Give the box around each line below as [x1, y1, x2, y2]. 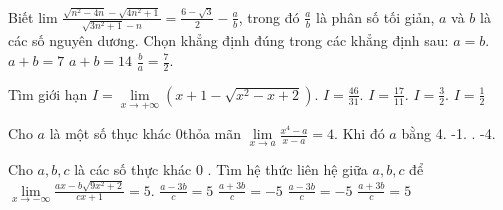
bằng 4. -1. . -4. [401, 123, 496, 144]
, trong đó [238, 6, 300, 27]
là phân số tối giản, [316, 6, 435, 27]
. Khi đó [334, 123, 385, 144]
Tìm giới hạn [8, 83, 88, 104]
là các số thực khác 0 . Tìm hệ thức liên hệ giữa [74, 159, 368, 180]
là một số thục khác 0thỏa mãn [49, 123, 242, 144]
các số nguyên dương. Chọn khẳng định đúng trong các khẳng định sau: [8, 30, 449, 51]
